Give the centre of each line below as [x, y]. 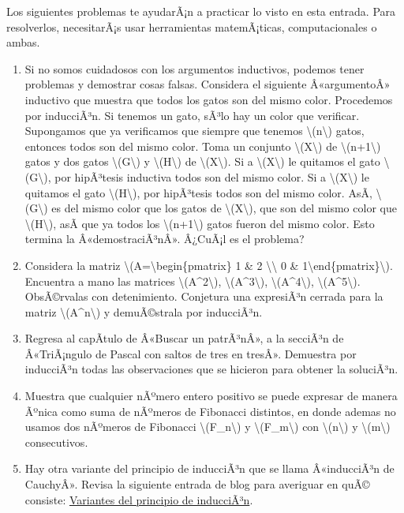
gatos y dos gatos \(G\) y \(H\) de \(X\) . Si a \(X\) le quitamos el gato [202, 161]
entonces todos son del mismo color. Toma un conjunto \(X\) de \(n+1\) [203, 146]
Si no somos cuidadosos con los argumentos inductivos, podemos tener [195, 68]
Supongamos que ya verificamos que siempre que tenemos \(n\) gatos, [195, 131]
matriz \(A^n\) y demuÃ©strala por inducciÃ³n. [144, 311]
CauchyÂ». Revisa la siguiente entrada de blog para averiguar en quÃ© [197, 484]
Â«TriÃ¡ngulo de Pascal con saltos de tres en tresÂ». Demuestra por [191, 353]
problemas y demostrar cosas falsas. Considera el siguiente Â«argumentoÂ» [208, 84]
